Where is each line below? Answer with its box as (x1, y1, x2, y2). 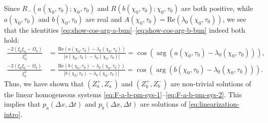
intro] (4, 109, 21, 119)
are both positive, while (181, 3, 253, 13)
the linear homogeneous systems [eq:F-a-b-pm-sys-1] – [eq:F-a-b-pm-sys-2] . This (4, 89, 242, 99)
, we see (222, 14, 246, 24)
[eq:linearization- (188, 99, 240, 109)
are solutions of (140, 99, 186, 109)
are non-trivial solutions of (170, 78, 251, 88)
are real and (85, 14, 122, 24)
